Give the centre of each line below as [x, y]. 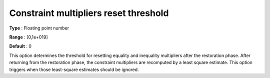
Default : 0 [20, 46]
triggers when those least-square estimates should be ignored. [74, 69]
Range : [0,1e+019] [28, 37]
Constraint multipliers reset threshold [89, 13]
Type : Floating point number [39, 28]
